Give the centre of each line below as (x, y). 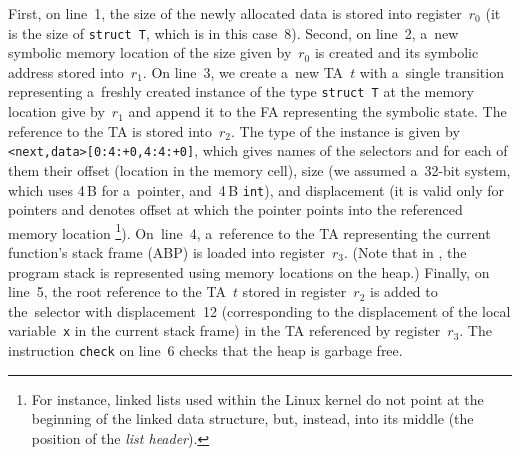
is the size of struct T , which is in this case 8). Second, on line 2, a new (233, 32)
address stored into (66, 71)
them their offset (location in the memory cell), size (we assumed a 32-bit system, (259, 169)
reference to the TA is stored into (110, 130)
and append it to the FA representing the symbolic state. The (317, 111)
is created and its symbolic (396, 52)
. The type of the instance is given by (345, 130)
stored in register (294, 291)
